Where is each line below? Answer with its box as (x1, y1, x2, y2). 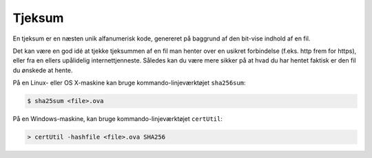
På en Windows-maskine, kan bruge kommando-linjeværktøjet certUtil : (12, 115, 223, 123)
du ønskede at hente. (12, 66, 73, 74)
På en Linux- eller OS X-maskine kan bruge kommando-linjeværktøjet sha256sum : (12, 79, 246, 87)
